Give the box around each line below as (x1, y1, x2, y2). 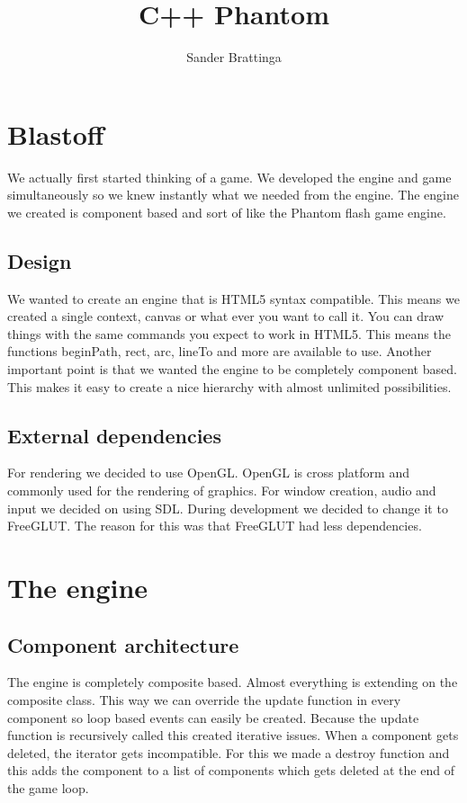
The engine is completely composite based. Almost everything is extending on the (7, 673, 458, 691)
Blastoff (7, 115, 104, 152)
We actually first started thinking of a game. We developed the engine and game (7, 167, 452, 186)
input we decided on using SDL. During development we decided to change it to (7, 498, 448, 517)
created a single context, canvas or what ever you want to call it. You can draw (7, 307, 445, 326)
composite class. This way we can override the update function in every (7, 690, 401, 709)
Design (7, 246, 72, 274)
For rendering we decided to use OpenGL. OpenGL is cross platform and (7, 463, 409, 482)
